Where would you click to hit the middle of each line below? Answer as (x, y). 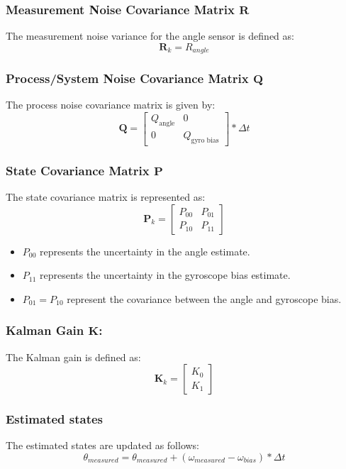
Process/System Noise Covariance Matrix (127, 78)
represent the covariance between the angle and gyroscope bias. (204, 298)
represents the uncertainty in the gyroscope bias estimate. (165, 275)
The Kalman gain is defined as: (73, 357)
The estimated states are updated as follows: (102, 445)
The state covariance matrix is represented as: (106, 196)
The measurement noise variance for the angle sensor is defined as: (150, 36)
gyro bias (205, 140)
